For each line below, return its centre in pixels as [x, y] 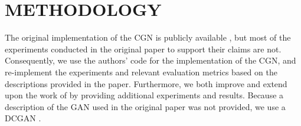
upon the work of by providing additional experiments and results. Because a [144, 95]
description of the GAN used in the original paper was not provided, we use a [145, 106]
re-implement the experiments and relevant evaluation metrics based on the [141, 72]
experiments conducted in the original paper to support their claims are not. [143, 49]
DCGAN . [23, 118]
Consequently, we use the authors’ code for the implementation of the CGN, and [150, 60]
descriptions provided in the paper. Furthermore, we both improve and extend [146, 83]
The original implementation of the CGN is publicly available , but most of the [148, 37]
